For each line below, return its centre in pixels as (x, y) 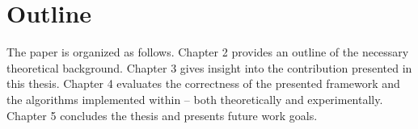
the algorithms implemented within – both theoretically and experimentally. (195, 99)
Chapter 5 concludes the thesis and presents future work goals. (162, 115)
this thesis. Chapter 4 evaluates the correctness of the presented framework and (203, 83)
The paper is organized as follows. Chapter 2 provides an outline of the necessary (208, 52)
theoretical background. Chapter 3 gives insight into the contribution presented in (209, 67)
